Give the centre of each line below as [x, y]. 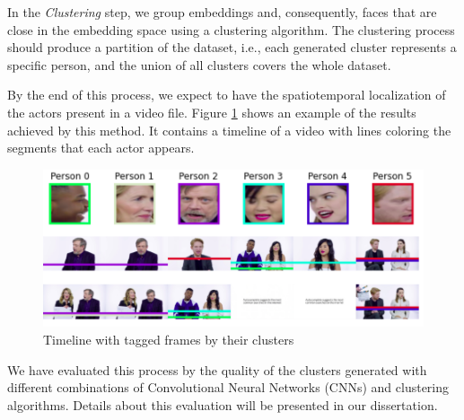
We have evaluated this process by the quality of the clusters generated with [217, 369]
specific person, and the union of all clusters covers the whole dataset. [199, 64]
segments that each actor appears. [101, 148]
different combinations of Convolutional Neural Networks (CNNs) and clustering [228, 387]
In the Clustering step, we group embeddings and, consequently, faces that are [222, 12]
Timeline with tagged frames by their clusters [169, 340]
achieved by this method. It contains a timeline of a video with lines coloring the [229, 130]
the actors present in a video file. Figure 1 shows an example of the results [212, 112]
